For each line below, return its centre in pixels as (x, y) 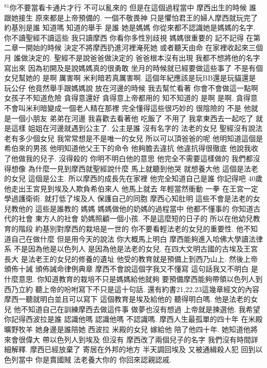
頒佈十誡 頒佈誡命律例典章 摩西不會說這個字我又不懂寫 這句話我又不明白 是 (131, 269)
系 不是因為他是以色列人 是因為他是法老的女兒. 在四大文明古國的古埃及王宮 (131, 249)
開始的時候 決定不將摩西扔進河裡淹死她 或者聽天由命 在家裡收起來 (137, 47)
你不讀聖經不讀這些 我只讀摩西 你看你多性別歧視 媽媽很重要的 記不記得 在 (129, 37)
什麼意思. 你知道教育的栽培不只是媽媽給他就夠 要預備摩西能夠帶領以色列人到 (133, 279)
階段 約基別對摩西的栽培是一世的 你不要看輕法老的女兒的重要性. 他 (131, 229)
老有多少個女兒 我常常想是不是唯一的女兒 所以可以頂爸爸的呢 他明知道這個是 (133, 138)
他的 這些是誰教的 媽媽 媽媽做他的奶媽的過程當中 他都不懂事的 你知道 (136, 208)
